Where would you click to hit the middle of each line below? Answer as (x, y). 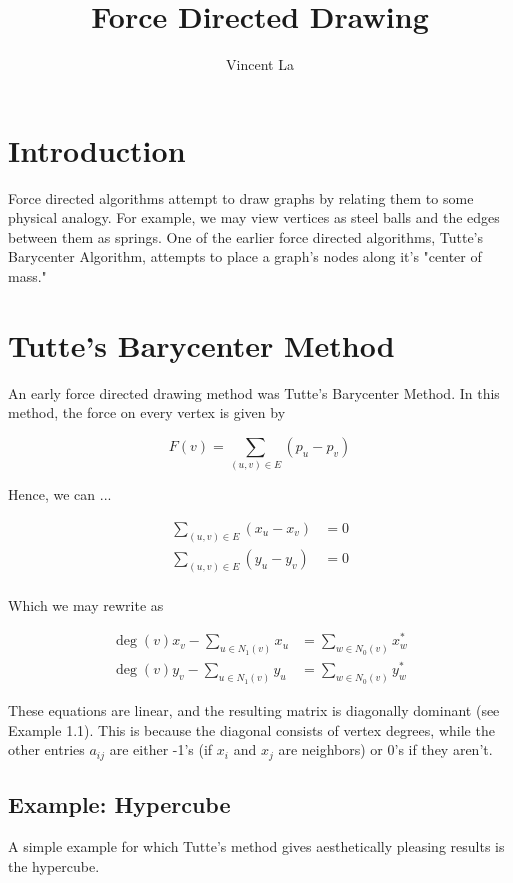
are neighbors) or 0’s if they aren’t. (385, 749)
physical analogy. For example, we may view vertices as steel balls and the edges (254, 217)
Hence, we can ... (60, 494)
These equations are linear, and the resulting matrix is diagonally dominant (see (254, 710)
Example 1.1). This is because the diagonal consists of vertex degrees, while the (251, 729)
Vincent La (260, 64)
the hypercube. (54, 865)
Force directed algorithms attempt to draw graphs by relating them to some (241, 197)
